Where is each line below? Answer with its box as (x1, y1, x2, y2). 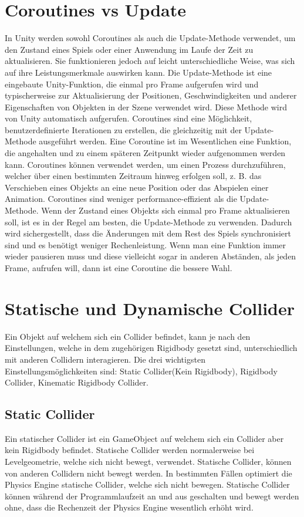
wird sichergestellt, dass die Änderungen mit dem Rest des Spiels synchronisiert (5, 227, 291, 239)
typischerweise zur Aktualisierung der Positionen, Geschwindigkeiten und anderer (5, 89, 297, 102)
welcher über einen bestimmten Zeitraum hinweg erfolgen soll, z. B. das (5, 170, 262, 182)
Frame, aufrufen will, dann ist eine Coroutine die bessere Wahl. (5, 262, 232, 273)
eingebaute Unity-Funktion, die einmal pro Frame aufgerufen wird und (5, 77, 259, 90)
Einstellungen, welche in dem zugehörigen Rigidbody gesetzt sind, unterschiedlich (5, 342, 298, 354)
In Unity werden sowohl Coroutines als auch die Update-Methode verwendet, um (5, 32, 296, 44)
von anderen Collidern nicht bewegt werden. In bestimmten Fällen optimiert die (5, 467, 292, 479)
